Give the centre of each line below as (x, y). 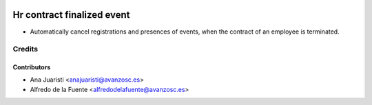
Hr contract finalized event (71, 15)
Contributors (32, 67)
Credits (25, 49)
